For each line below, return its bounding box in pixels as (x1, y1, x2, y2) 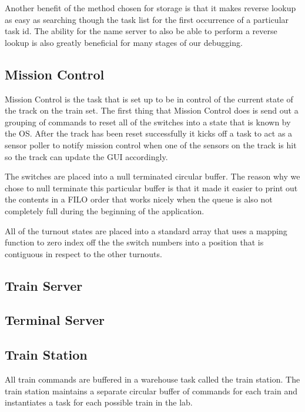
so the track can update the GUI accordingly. (5, 150, 168, 162)
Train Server (5, 276, 83, 294)
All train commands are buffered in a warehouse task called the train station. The (5, 373, 300, 386)
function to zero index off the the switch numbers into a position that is (5, 236, 264, 248)
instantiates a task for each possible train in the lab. (5, 396, 193, 408)
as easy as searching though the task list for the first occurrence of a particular (5, 13, 289, 25)
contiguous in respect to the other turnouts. (5, 247, 162, 260)
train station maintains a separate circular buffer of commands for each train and (5, 384, 297, 397)
